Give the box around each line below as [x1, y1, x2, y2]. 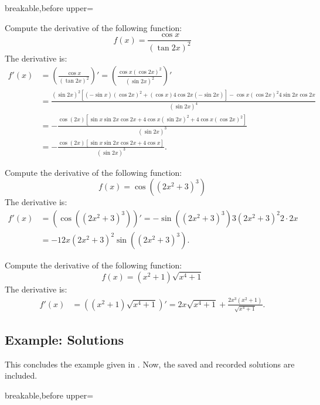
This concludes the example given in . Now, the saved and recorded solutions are [5, 358, 295, 370]
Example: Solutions [5, 330, 124, 348]
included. [5, 369, 38, 382]
